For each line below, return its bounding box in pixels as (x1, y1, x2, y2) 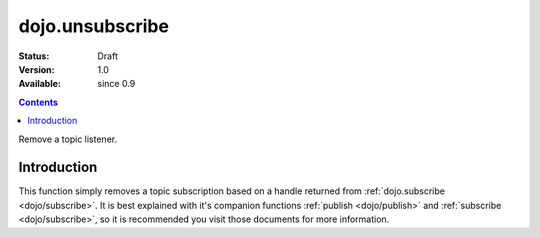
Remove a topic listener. (18, 133, 118, 145)
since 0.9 (97, 78, 136, 90)
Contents (18, 96, 59, 108)
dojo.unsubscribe (18, 15, 170, 37)
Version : (18, 63, 55, 75)
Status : (18, 50, 50, 62)
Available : (18, 78, 62, 90)
